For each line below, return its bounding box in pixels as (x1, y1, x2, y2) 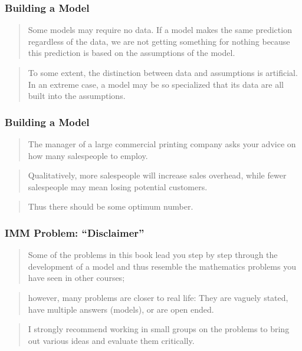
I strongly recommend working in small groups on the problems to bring (28, 323, 290, 335)
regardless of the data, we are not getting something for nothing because (28, 35, 290, 47)
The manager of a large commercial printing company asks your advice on (28, 138, 296, 150)
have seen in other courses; (28, 271, 125, 284)
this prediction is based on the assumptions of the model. (28, 47, 235, 59)
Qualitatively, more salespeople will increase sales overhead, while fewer (28, 169, 287, 181)
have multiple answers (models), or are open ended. (28, 303, 214, 315)
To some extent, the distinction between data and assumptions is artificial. (28, 67, 298, 78)
